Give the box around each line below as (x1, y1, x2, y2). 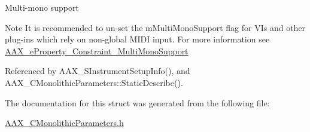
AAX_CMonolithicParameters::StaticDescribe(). (5, 76, 183, 88)
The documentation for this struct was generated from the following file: (5, 96, 270, 109)
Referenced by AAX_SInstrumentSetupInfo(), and (5, 65, 190, 77)
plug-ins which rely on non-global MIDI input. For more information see (5, 33, 270, 45)
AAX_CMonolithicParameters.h (5, 116, 124, 129)
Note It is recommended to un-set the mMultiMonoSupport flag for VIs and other (5, 21, 306, 33)
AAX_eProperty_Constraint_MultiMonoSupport (5, 44, 189, 57)
